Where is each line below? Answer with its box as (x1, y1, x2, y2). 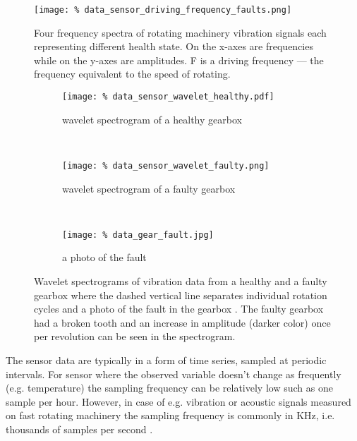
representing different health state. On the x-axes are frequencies (34, 39, 313, 54)
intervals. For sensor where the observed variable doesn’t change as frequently (6, 366, 341, 381)
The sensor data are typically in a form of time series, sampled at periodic (6, 352, 327, 367)
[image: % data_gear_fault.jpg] (62, 229, 214, 240)
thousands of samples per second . (6, 421, 153, 436)
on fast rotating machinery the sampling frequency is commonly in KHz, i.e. (6, 408, 335, 423)
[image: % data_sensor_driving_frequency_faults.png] (34, 5, 292, 15)
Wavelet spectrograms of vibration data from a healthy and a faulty (34, 273, 327, 288)
